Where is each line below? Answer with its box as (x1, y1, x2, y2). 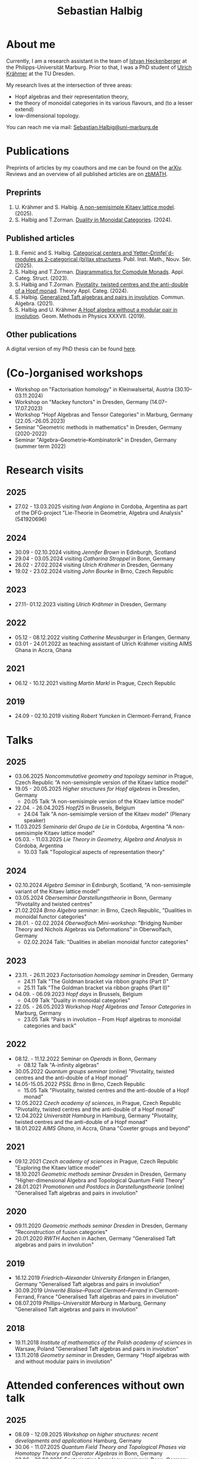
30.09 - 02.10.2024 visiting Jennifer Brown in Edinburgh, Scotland (14, 549, 176, 556)
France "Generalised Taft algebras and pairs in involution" (37, 1293, 179, 1301)
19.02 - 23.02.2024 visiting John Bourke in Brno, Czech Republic (14, 568, 174, 575)
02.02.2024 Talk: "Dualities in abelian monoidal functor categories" (23, 938, 189, 945)
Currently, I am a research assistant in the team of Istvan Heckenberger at (6, 57, 187, 64)
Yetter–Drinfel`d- (133, 249, 174, 256)
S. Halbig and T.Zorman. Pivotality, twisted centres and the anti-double (14, 281, 189, 288)
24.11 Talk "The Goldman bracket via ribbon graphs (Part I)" (23, 978, 169, 985)
